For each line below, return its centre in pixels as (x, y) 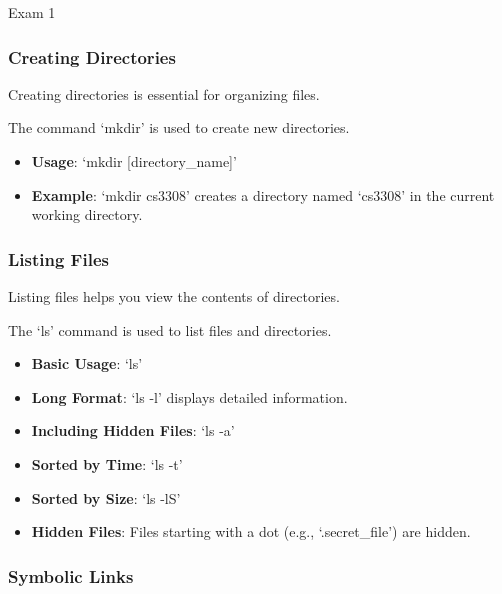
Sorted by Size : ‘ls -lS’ (106, 497)
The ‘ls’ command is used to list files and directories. (170, 329)
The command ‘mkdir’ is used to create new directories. (179, 127)
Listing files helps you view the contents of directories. (174, 296)
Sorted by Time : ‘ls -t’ (107, 463)
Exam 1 (32, 12)
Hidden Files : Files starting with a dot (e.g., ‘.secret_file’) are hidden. (251, 531)
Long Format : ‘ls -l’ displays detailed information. (189, 396)
